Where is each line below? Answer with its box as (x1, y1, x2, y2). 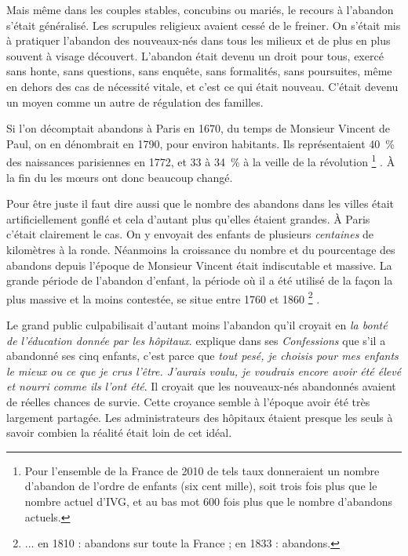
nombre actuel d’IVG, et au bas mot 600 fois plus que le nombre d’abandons (24, 492, 393, 509)
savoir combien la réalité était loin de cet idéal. (6, 424, 232, 441)
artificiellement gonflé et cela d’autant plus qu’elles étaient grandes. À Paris (6, 210, 370, 227)
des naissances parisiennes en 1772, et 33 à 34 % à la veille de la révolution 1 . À (6, 151, 395, 169)
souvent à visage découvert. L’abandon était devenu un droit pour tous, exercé (6, 47, 384, 64)
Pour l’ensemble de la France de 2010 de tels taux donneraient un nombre (24, 462, 380, 478)
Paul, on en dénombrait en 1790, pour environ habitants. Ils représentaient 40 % (6, 135, 395, 151)
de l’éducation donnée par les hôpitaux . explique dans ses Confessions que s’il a (6, 332, 386, 348)
